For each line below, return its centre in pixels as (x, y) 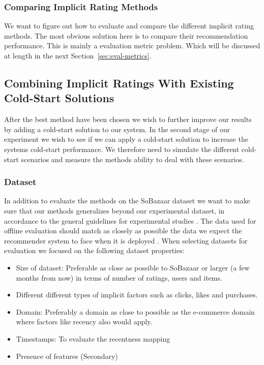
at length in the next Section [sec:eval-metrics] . (78, 55)
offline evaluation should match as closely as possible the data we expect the (123, 231)
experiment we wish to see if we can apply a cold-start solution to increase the (126, 139)
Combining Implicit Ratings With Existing (119, 83)
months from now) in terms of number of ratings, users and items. (119, 277)
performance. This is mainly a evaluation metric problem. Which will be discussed (132, 45)
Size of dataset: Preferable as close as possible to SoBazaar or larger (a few (133, 267)
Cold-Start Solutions (59, 98)
